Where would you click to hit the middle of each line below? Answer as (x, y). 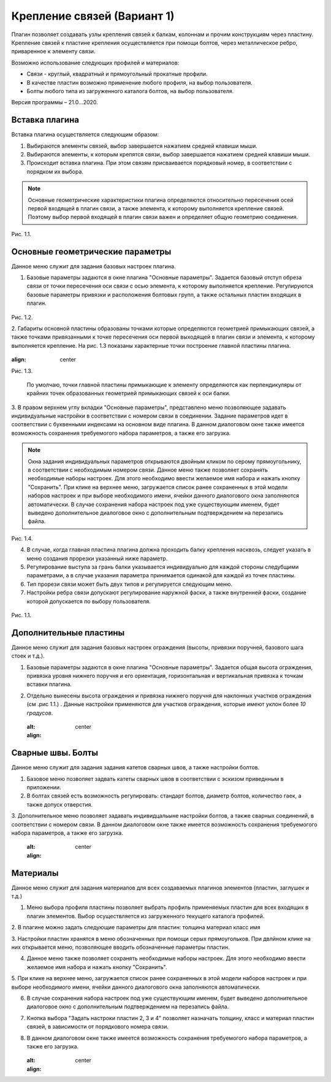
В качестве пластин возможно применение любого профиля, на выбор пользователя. (139, 82)
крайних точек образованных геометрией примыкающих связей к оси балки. (129, 393)
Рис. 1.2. (22, 317)
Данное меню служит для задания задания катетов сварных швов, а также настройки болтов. (135, 767)
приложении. (44, 787)
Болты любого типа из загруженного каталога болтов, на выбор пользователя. (130, 91)
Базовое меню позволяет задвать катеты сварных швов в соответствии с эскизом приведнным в (155, 778)
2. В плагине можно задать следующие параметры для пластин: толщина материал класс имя (136, 927)
